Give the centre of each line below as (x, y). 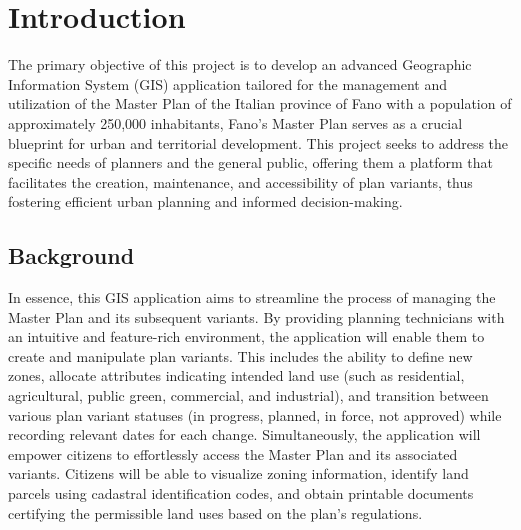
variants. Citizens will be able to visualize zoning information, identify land (238, 473)
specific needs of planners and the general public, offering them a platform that (250, 162)
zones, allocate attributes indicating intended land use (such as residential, (236, 375)
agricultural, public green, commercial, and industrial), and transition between (248, 395)
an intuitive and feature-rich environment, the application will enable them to (246, 336)
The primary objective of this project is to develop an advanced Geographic (240, 64)
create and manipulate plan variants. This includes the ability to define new (240, 355)
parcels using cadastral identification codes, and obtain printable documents (241, 493)
